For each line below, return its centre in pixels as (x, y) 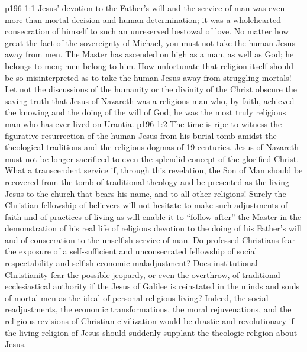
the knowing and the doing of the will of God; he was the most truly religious (146, 112)
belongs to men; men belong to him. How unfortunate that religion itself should (149, 65)
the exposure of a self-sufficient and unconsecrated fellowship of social (131, 251)
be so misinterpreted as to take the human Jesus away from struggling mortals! (148, 77)
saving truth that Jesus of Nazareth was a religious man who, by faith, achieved (150, 100)
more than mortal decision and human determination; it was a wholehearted (143, 19)
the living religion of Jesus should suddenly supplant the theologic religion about (151, 332)
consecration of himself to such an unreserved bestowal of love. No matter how (147, 31)
